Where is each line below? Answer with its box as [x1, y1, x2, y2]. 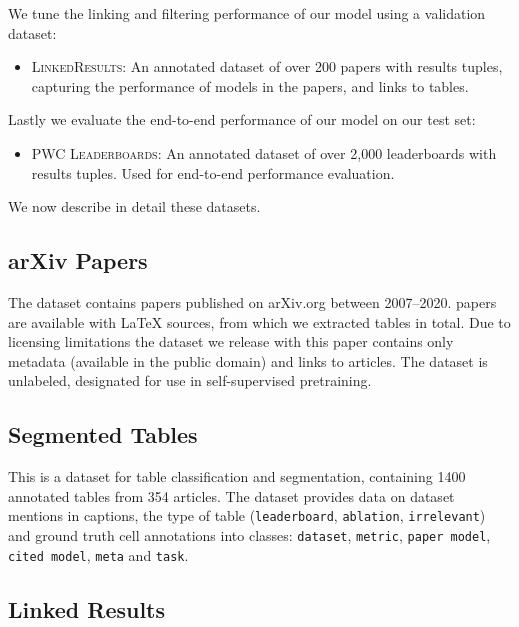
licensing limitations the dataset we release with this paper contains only [8, 331, 454, 352]
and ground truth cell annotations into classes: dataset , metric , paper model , [8, 524, 491, 545]
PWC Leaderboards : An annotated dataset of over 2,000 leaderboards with [31, 142, 497, 163]
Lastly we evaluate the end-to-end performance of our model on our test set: [8, 109, 476, 130]
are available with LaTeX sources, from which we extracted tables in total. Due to [8, 311, 511, 332]
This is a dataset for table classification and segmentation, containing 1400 [8, 466, 466, 487]
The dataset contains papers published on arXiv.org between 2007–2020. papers [8, 291, 497, 312]
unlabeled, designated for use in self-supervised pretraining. [8, 370, 372, 391]
